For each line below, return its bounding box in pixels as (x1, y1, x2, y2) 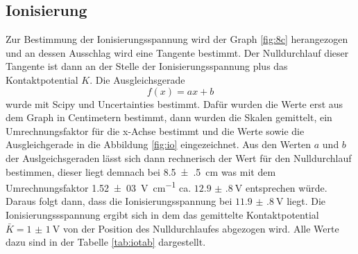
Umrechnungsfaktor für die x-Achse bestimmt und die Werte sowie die (6, 123, 305, 138)
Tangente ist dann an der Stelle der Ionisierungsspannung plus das (6, 59, 288, 73)
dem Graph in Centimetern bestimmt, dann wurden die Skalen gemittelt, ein (6, 110, 332, 125)
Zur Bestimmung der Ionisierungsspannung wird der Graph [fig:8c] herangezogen (6, 32, 348, 46)
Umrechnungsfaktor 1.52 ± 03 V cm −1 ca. (6, 179, 191, 194)
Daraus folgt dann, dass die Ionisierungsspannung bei (6, 194, 232, 208)
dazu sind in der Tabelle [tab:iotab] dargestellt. (6, 235, 206, 249)
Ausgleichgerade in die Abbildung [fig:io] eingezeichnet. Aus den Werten (6, 137, 312, 152)
